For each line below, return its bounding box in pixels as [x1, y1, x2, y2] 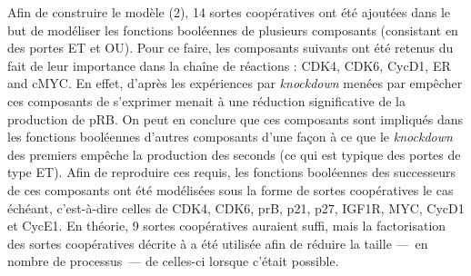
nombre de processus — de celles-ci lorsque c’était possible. [7, 251, 339, 271]
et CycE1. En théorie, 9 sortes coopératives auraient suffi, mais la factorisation [7, 216, 446, 235]
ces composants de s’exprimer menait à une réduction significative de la [7, 91, 406, 110]
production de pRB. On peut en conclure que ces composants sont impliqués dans [7, 109, 464, 128]
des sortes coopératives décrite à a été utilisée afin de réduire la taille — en [7, 233, 428, 252]
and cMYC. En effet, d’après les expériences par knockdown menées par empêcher [7, 74, 463, 93]
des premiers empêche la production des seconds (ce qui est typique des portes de [7, 144, 461, 163]
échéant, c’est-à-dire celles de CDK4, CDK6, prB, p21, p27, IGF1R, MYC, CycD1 [7, 198, 465, 217]
